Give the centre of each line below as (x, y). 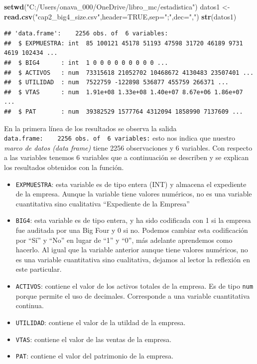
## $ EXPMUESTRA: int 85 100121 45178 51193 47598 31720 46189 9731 (124, 43)
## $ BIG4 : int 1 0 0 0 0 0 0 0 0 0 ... (86, 63)
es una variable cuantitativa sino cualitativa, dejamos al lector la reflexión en (133, 259)
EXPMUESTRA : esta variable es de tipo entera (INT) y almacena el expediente (131, 184)
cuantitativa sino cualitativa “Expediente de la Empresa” (103, 203)
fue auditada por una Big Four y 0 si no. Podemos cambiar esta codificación (132, 230)
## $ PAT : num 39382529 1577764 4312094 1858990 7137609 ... (124, 111)
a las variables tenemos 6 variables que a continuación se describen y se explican (127, 157)
